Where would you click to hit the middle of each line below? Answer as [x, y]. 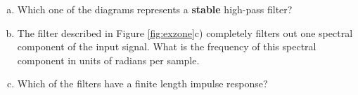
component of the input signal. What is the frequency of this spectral [167, 46]
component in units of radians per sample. [108, 60]
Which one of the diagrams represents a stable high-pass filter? [155, 9]
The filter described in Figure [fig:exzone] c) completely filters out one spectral [185, 32]
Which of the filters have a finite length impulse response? [142, 83]
